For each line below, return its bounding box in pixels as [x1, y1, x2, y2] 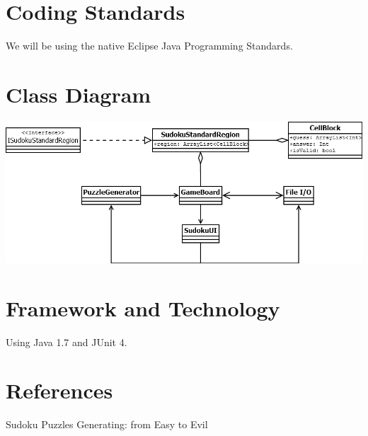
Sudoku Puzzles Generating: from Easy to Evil [6, 417, 208, 432]
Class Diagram [6, 79, 151, 108]
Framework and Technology [6, 293, 280, 322]
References [6, 376, 113, 405]
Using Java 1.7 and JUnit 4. [6, 334, 127, 349]
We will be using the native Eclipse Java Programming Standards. [6, 38, 293, 53]
